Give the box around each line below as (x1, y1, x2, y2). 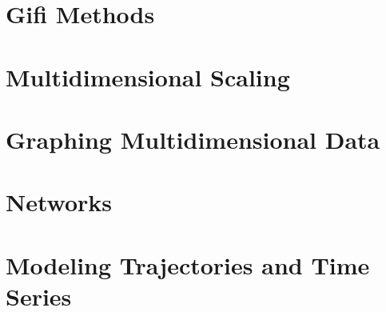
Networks (6, 186, 113, 218)
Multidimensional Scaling (6, 60, 290, 93)
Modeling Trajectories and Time (6, 248, 370, 281)
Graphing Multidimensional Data (6, 122, 380, 155)
